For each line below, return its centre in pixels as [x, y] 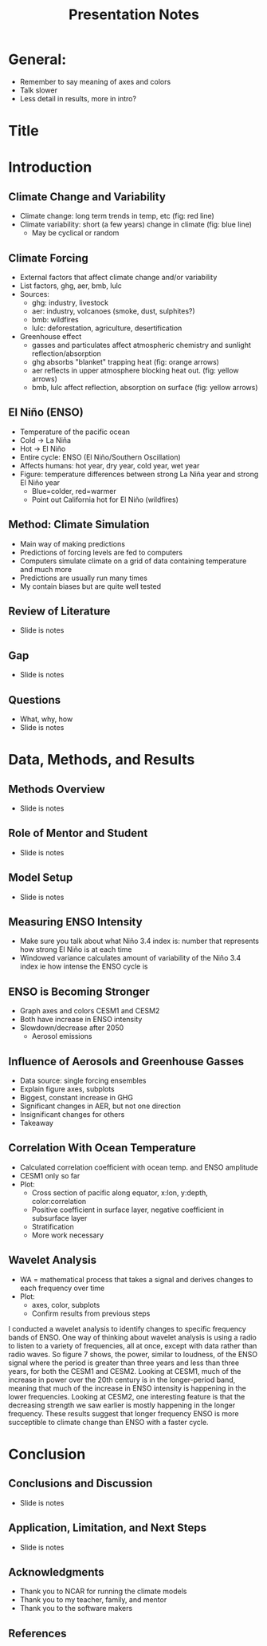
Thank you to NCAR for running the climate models [103, 1591]
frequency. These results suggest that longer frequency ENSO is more [124, 1413]
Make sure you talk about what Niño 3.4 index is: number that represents [139, 941]
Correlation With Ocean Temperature [102, 1148]
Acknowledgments [57, 1572]
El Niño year [40, 482]
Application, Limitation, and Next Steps [108, 1528]
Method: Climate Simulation [79, 525]
